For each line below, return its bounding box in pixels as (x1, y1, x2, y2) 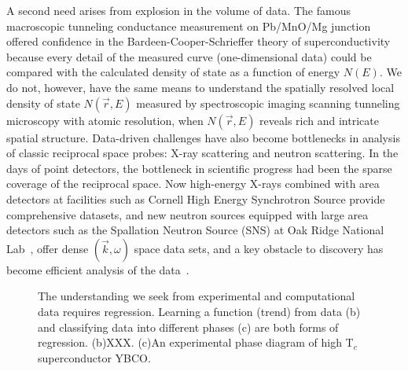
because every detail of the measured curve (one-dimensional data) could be (6, 48, 372, 64)
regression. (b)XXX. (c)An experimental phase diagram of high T (38, 334, 354, 351)
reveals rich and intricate (259, 112, 379, 128)
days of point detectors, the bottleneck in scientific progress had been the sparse (6, 160, 392, 176)
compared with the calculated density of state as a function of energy (6, 64, 340, 80)
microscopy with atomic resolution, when (6, 112, 204, 128)
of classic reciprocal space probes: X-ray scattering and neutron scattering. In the (6, 145, 399, 161)
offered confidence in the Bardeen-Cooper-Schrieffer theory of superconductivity (6, 33, 391, 50)
